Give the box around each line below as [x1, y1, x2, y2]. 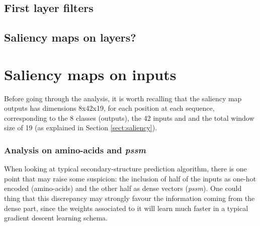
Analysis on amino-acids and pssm [4, 143, 146, 156]
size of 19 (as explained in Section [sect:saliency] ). [4, 122, 157, 133]
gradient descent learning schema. [4, 212, 108, 223]
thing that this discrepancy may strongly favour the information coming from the [4, 193, 255, 203]
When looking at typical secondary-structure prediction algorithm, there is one [4, 163, 247, 174]
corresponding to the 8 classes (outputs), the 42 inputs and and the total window [4, 112, 254, 123]
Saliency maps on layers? [4, 30, 136, 45]
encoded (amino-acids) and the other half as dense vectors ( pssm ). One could [4, 183, 242, 193]
